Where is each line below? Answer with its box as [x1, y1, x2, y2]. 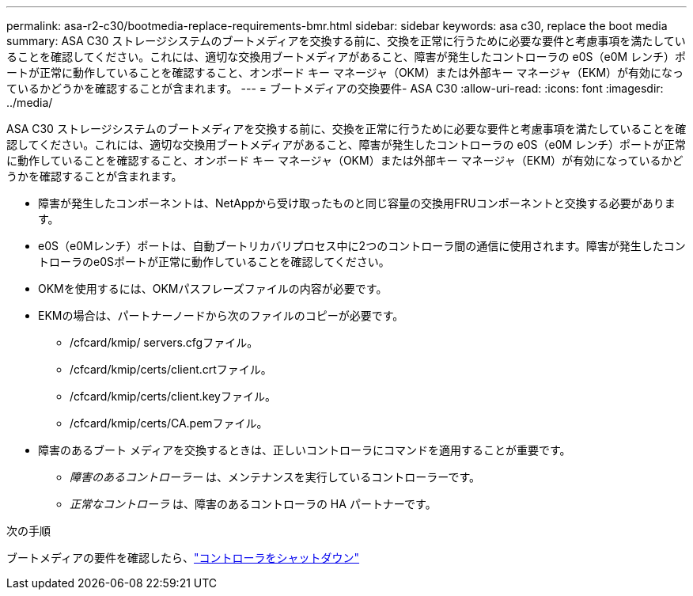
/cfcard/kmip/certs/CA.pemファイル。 [70, 416, 268, 430]
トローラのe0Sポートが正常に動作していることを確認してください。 [38, 255, 390, 268]
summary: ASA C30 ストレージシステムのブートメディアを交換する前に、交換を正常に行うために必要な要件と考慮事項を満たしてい [6, 34, 686, 47]
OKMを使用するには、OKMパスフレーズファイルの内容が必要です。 [38, 282, 388, 295]
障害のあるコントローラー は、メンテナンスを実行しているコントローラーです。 [70, 470, 480, 484]
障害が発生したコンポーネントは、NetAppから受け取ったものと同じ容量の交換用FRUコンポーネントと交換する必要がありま [38, 196, 676, 210]
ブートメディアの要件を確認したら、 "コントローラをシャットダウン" [6, 551, 360, 564]
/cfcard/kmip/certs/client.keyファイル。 [70, 389, 276, 403]
